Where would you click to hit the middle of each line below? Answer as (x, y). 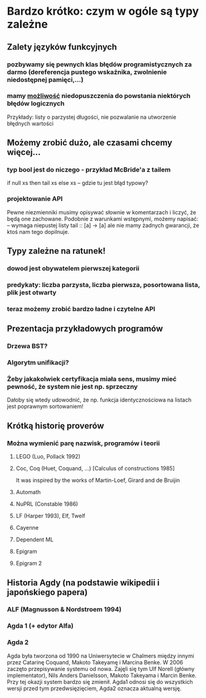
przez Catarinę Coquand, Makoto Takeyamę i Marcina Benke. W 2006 (95, 662)
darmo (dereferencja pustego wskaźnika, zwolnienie (87, 72)
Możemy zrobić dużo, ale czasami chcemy (90, 143)
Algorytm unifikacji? (38, 362)
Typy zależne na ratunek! (56, 251)
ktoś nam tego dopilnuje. (38, 231)
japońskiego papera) (48, 592)
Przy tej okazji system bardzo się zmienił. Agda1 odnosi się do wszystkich (100, 681)
